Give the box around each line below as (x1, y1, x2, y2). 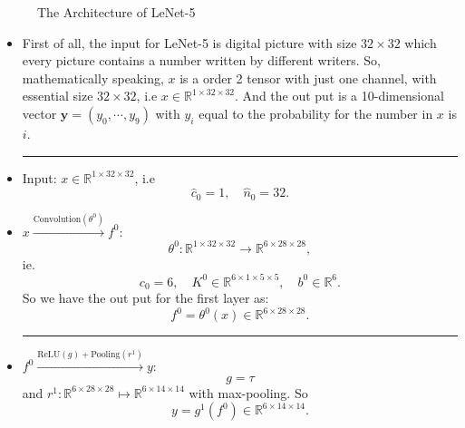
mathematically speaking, (22, 68, 164, 87)
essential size (22, 86, 93, 105)
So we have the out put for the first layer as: (22, 288, 269, 307)
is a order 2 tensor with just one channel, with (179, 68, 437, 87)
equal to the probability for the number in (199, 103, 433, 122)
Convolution (33, 214, 82, 224)
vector (22, 103, 57, 122)
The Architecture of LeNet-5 (37, 3, 196, 21)
